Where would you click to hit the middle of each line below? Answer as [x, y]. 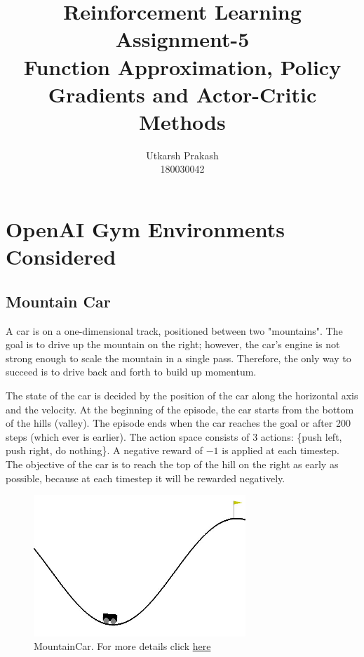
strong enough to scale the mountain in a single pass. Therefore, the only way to [178, 358]
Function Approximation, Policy [182, 66]
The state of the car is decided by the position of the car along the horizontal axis [182, 396]
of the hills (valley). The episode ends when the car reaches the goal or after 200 [178, 423]
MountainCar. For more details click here [122, 646]
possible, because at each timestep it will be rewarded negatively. [146, 478]
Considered [61, 257]
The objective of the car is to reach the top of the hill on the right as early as [172, 464]
